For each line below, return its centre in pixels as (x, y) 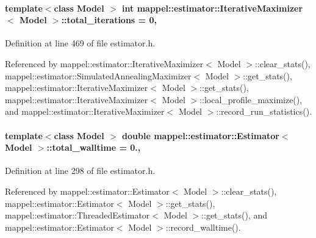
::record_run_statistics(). (264, 111)
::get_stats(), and (234, 215)
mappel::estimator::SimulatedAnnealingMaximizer (98, 75)
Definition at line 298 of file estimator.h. (80, 171)
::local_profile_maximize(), (251, 99)
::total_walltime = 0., (94, 147)
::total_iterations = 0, (109, 20)
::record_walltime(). (203, 227)
